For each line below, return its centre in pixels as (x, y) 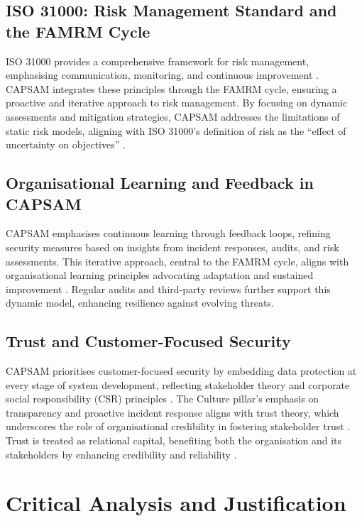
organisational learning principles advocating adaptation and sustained (160, 275)
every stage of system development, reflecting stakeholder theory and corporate (178, 384)
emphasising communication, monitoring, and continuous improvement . (162, 75)
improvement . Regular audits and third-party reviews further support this (168, 289)
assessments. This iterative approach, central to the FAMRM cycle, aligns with (177, 261)
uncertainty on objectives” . (66, 144)
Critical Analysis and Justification (176, 503)
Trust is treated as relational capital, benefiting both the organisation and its (174, 440)
